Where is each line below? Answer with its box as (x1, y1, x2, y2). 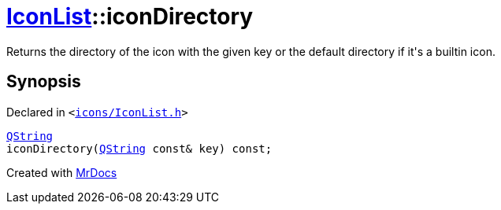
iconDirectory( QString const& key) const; (6, 142, 273, 155)
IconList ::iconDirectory (6, 3, 254, 30)
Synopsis (6, 72, 81, 92)
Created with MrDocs (6, 165, 117, 179)
